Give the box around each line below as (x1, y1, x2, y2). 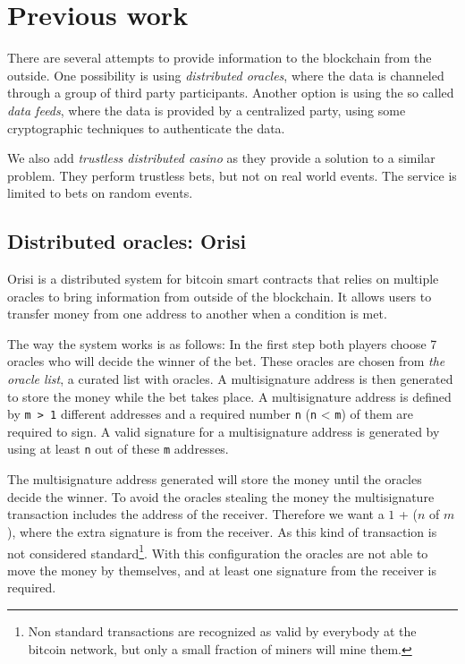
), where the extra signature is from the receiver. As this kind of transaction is (7, 522, 437, 541)
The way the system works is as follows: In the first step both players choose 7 (7, 334, 437, 353)
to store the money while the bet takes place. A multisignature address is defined (7, 387, 452, 405)
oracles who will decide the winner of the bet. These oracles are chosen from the (7, 352, 445, 370)
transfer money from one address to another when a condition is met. (7, 304, 387, 323)
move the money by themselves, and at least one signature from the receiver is (7, 560, 436, 579)
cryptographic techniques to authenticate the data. (7, 118, 285, 137)
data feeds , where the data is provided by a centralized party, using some (7, 100, 406, 119)
